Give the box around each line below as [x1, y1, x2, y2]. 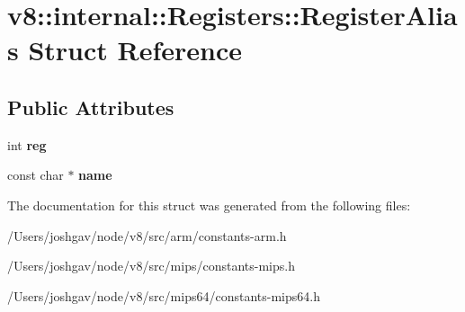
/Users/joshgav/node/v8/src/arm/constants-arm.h [7, 226, 287, 245]
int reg [7, 135, 47, 154]
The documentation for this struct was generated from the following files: [7, 195, 411, 214]
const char [7, 165, 64, 184]
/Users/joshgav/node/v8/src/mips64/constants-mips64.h [7, 286, 320, 305]
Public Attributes [7, 93, 174, 120]
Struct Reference [28, 31, 243, 68]
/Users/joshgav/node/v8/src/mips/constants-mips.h [7, 256, 295, 275]
